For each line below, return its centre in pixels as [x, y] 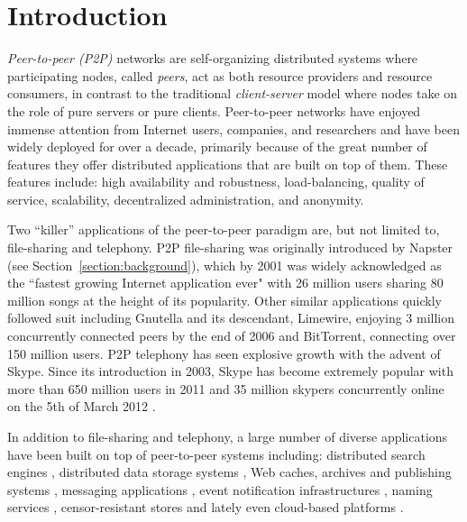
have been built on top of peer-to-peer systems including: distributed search [216, 454]
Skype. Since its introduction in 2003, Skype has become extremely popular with [230, 371]
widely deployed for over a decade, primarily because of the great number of [217, 147]
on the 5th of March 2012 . [82, 406]
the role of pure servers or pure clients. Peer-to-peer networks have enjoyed [214, 110]
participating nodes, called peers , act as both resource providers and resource [220, 75]
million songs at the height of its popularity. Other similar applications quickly [225, 300]
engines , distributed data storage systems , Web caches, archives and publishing [229, 472]
